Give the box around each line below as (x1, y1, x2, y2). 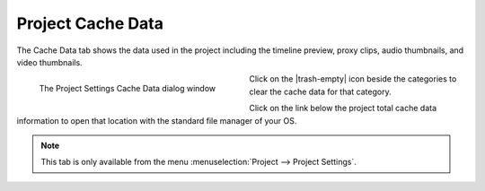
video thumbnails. (16, 56, 83, 67)
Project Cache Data (16, 13, 163, 33)
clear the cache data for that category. (249, 86, 392, 97)
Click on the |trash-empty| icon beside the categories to (249, 74, 457, 84)
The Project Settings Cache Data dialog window (39, 83, 216, 94)
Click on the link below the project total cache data (249, 103, 437, 114)
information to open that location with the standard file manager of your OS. (16, 115, 297, 126)
